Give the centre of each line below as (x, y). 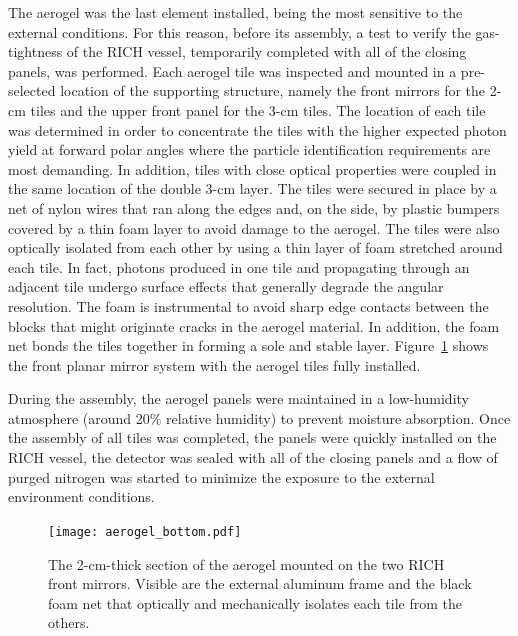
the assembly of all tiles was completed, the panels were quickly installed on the (252, 437)
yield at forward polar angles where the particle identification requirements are (249, 149)
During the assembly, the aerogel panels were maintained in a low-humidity (238, 398)
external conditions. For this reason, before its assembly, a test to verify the (239, 31)
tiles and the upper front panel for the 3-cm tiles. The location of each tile (258, 109)
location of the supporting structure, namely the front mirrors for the (273, 90)
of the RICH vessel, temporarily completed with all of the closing (266, 51)
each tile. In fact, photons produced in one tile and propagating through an (239, 266)
